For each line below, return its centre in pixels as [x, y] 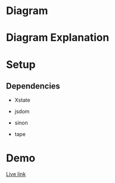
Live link [16, 174]
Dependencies [33, 86]
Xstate [22, 100]
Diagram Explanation [58, 38]
